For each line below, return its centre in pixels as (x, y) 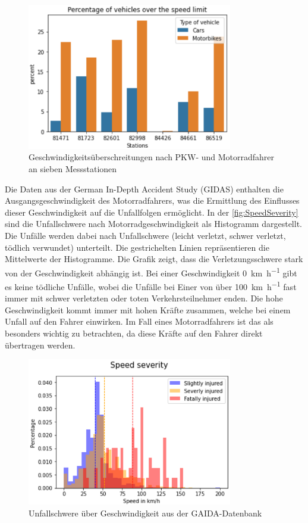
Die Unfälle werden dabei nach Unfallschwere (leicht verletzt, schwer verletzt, (145, 235)
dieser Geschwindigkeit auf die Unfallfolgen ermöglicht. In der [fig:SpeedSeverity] (152, 212)
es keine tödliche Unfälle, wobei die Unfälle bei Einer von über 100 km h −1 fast (151, 286)
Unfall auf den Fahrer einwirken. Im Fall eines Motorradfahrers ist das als (139, 321)
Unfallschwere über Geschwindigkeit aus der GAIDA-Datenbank (145, 513)
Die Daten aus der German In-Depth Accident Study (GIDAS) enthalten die (144, 189)
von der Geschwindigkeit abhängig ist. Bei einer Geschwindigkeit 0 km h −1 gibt (151, 272)
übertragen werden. (40, 345)
